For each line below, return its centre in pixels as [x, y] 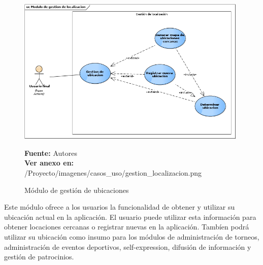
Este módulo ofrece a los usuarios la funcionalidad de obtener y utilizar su [120, 207]
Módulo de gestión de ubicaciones [77, 190]
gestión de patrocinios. [39, 257]
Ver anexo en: [49, 163]
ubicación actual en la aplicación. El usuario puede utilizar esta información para [130, 217]
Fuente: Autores [51, 153]
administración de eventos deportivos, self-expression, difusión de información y [128, 246]
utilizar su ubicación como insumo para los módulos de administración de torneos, [132, 236]
